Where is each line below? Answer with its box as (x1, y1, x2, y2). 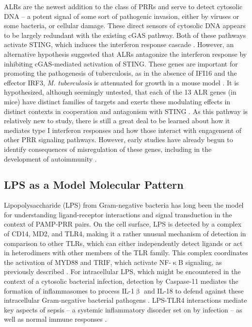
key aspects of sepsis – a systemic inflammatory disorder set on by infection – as (4, 304, 242, 314)
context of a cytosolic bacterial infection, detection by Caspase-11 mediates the (4, 276, 238, 286)
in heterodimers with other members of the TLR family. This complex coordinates (4, 247, 248, 258)
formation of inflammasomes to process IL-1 (4, 285, 134, 295)
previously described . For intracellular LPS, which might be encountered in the (4, 266, 241, 277)
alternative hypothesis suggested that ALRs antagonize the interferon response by (4, 49, 247, 59)
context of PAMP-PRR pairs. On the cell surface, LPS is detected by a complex (4, 219, 242, 229)
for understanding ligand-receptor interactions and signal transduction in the (4, 209, 232, 219)
